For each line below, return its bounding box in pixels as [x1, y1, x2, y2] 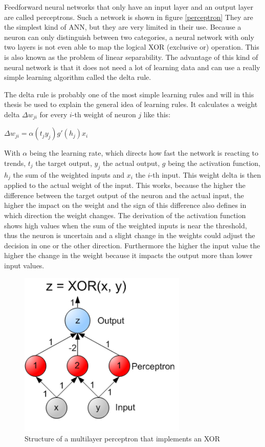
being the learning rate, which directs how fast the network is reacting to [29, 147, 259, 158]
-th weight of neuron [72, 109, 136, 119]
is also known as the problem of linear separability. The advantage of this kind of [4, 51, 258, 62]
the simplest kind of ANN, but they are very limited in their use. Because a [4, 22, 241, 32]
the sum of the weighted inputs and [13, 169, 125, 180]
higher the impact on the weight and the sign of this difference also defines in [4, 200, 247, 210]
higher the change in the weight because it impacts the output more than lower [4, 250, 253, 261]
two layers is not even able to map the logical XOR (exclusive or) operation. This [4, 41, 259, 52]
